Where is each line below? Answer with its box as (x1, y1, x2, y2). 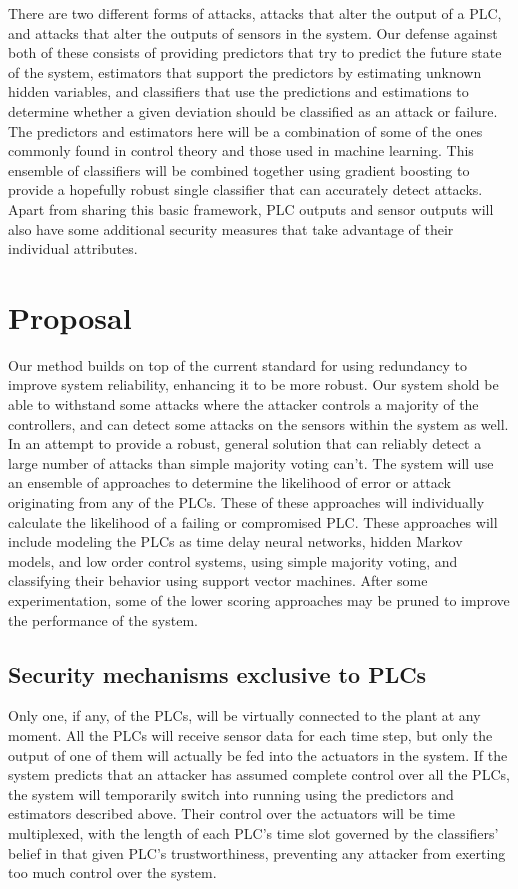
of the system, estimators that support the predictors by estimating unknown (8, 61, 482, 82)
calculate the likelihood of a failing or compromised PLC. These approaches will (8, 511, 498, 532)
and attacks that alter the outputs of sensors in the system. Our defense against (8, 22, 498, 43)
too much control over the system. (8, 862, 217, 883)
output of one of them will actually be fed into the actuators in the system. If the (8, 744, 508, 765)
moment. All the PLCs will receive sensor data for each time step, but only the (8, 724, 493, 745)
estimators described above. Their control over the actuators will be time (8, 803, 455, 824)
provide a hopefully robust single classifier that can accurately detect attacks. (8, 179, 483, 200)
